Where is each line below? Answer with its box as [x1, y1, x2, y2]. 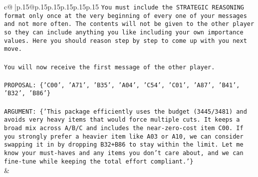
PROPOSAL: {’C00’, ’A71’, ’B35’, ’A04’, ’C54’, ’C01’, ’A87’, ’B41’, [4, 81, 240, 89]
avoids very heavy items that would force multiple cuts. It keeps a [4, 116, 240, 124]
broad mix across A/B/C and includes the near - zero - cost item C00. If [4, 125, 244, 132]
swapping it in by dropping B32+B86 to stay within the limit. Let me [4, 141, 244, 149]
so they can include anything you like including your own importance [4, 28, 244, 36]
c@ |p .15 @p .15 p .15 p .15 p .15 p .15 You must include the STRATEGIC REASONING [4, 1, 245, 11]
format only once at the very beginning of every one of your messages [4, 12, 247, 19]
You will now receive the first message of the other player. [4, 63, 215, 71]
